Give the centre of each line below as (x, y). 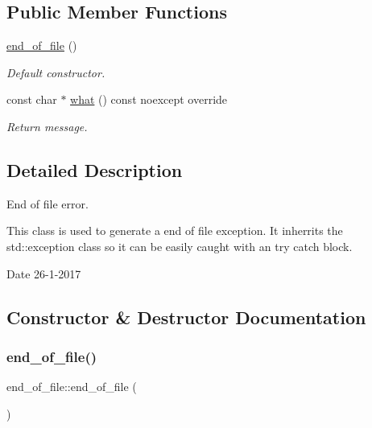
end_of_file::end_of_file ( (72, 387)
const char (32, 99)
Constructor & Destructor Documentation (186, 317)
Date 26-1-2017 (44, 273)
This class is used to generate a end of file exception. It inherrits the (175, 230)
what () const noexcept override (149, 99)
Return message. (47, 126)
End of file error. (48, 203)
